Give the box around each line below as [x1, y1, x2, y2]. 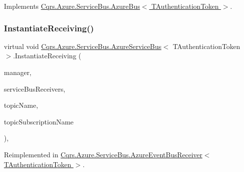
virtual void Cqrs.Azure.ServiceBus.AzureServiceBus [4, 41, 162, 51]
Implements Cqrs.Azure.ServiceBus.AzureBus [4, 1, 140, 11]
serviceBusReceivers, [4, 83, 66, 94]
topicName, [4, 100, 38, 110]
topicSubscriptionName [4, 116, 74, 126]
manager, [4, 67, 32, 77]
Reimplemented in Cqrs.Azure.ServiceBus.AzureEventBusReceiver [4, 149, 203, 159]
